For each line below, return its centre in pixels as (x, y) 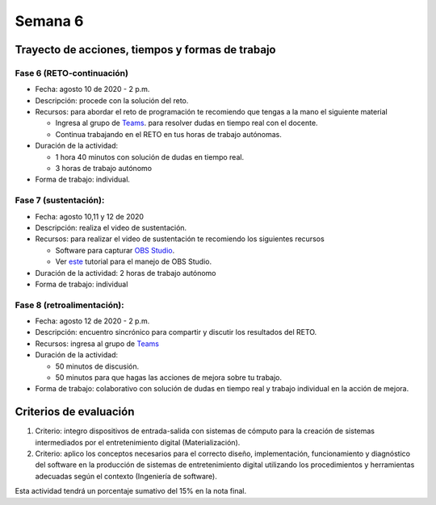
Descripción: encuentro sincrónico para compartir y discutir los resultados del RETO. (176, 332)
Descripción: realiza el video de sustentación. (111, 227)
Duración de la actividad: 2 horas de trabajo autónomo (126, 273)
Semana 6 (49, 21)
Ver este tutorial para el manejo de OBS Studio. (134, 261)
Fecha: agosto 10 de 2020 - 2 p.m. (92, 90)
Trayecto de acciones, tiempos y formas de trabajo (145, 50)
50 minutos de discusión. (97, 366)
